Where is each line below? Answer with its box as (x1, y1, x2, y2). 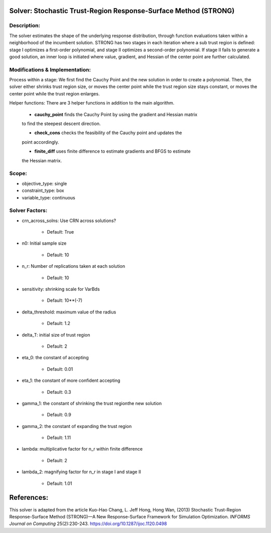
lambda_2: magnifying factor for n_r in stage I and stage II (22, 469, 142, 475)
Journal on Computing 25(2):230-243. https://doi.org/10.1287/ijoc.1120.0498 (9, 520, 167, 527)
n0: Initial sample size (22, 240, 67, 246)
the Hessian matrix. (22, 157, 62, 163)
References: (9, 493, 49, 502)
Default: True (47, 229, 74, 235)
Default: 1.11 (47, 435, 71, 441)
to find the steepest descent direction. (22, 121, 101, 127)
